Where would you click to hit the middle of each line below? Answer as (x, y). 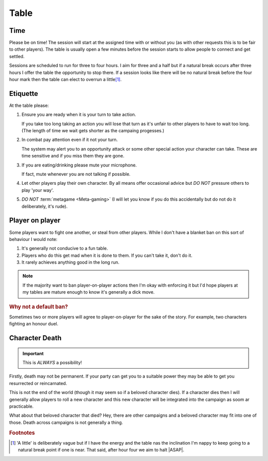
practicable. (21, 406)
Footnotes (22, 433)
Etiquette (24, 94)
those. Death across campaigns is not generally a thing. (66, 422)
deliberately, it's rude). (45, 206)
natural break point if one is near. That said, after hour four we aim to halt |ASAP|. (101, 450)
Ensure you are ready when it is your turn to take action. (79, 115)
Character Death (35, 338)
